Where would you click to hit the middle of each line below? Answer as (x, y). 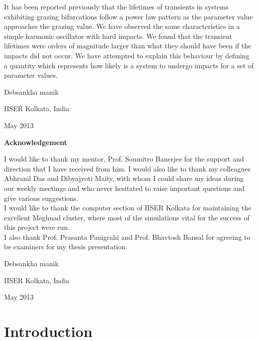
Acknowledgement (36, 142)
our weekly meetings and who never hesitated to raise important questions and (124, 188)
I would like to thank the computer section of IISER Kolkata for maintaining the (128, 208)
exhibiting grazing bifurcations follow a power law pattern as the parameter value (129, 16)
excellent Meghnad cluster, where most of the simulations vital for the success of (127, 217)
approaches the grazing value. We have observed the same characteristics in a (122, 26)
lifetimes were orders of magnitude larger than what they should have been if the (128, 46)
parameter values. (31, 75)
